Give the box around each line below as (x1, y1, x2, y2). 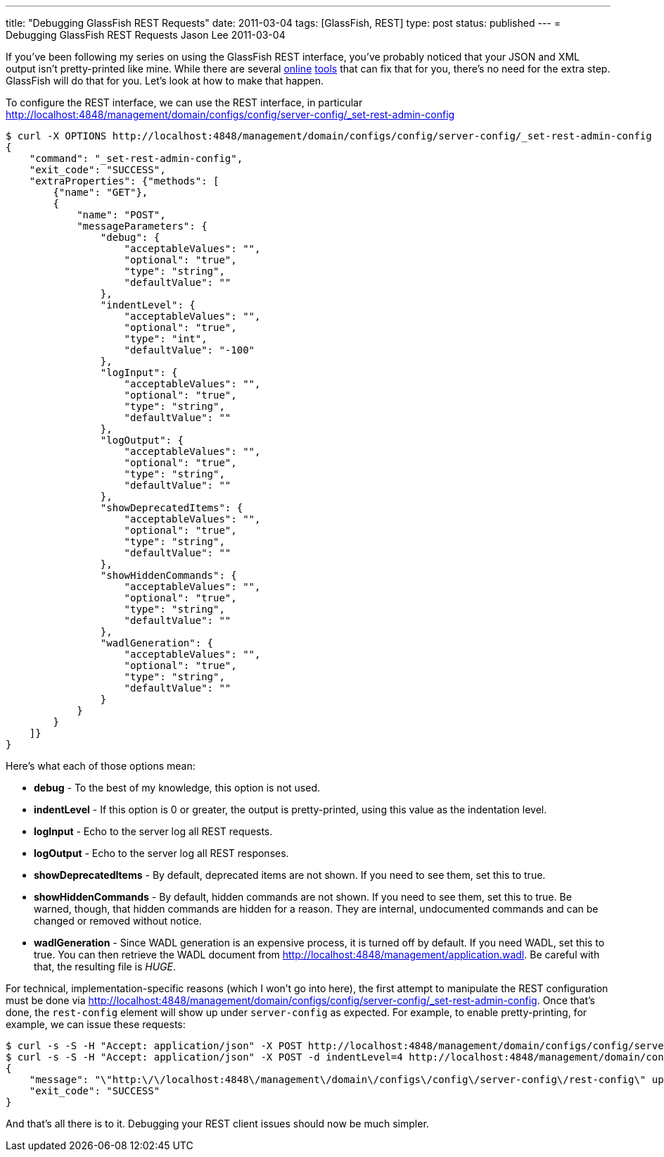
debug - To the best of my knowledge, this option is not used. (34, 782, 320, 794)
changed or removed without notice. (34, 915, 202, 927)
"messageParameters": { (77, 220, 207, 232)
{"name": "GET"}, (53, 187, 148, 198)
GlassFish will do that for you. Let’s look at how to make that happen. (6, 75, 324, 87)
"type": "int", (124, 333, 207, 344)
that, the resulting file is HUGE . (34, 961, 176, 972)
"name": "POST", (77, 209, 166, 220)
